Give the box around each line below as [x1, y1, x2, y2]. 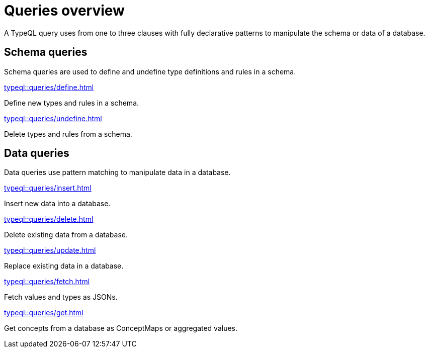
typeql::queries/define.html [4, 82, 94, 92]
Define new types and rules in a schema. [4, 98, 139, 107]
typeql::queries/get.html [4, 308, 83, 317]
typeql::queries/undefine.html [4, 114, 102, 123]
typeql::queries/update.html [4, 246, 96, 255]
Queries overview [4, 2, 125, 19]
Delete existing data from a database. [4, 230, 128, 239]
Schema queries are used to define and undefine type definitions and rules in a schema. [4, 67, 296, 76]
